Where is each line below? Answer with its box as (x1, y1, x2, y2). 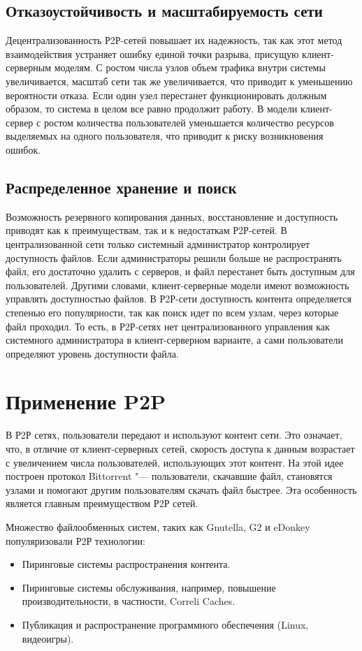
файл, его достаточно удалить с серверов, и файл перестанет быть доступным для (6, 264, 355, 279)
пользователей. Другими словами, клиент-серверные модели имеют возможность (6, 277, 349, 292)
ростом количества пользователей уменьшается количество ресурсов (43, 115, 334, 129)
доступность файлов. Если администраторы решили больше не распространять (6, 250, 342, 265)
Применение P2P (6, 387, 166, 416)
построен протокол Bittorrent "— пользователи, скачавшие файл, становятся (6, 469, 333, 483)
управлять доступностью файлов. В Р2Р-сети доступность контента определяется (6, 291, 352, 306)
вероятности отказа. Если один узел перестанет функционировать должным (6, 87, 327, 102)
